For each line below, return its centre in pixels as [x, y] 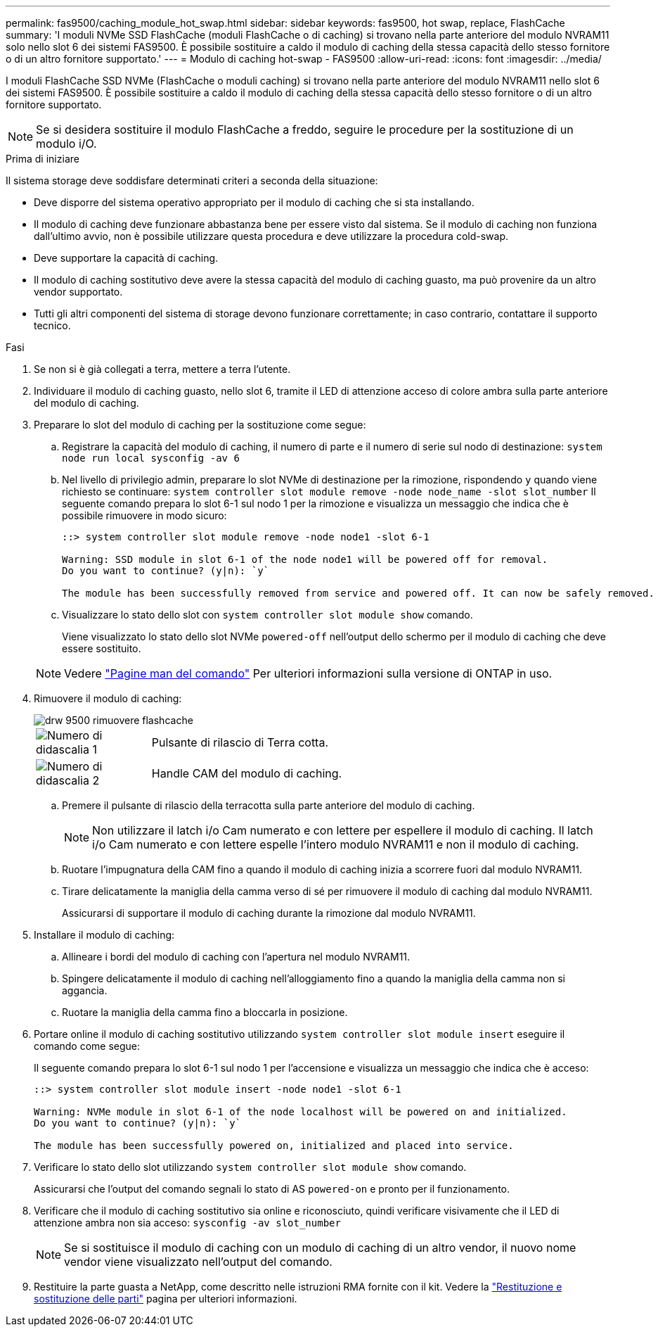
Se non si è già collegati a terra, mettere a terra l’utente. [162, 369]
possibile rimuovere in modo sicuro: [144, 515]
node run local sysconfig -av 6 [151, 458]
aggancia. [85, 990]
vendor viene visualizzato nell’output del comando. [198, 1262]
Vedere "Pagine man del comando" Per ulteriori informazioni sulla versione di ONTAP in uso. [308, 673]
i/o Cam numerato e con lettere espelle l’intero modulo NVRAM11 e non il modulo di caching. [336, 844]
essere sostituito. [102, 648]
